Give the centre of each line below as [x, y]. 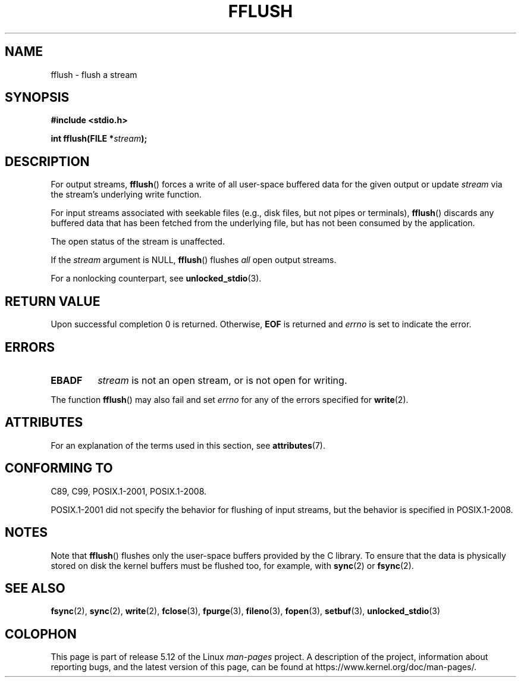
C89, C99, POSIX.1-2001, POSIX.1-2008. [129, 491]
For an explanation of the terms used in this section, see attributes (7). [188, 445]
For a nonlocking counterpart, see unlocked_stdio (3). [156, 279]
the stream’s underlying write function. [126, 195]
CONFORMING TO [59, 468]
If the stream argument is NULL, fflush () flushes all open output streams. [194, 260]
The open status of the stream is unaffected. [138, 242]
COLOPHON [41, 634]
